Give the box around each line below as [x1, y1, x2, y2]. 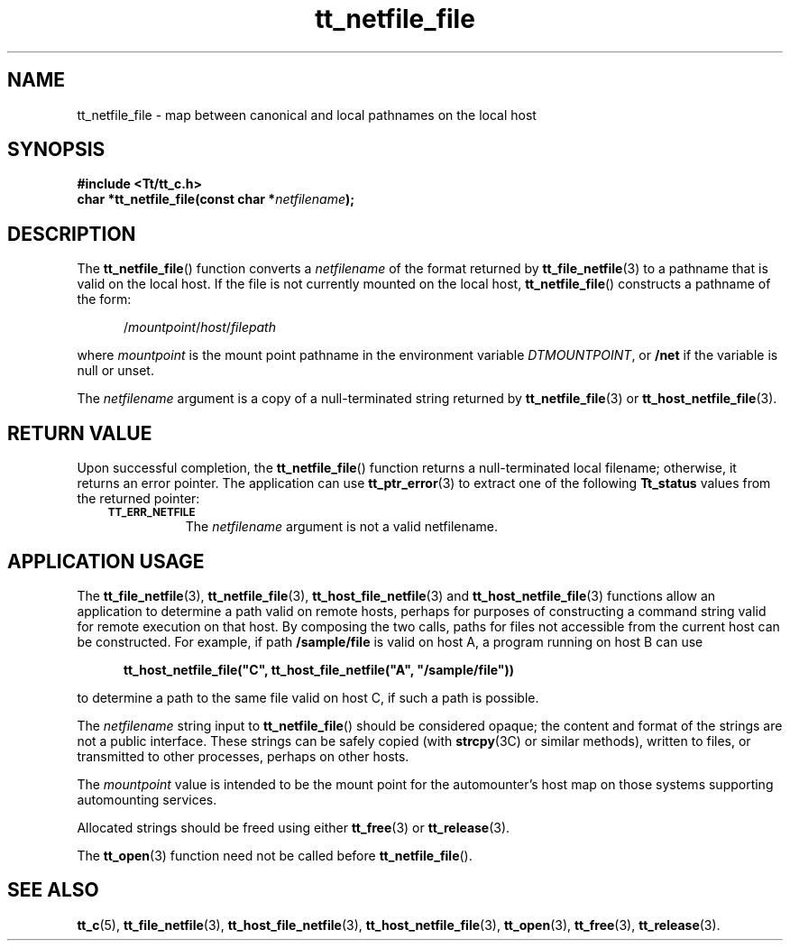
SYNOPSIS [7, 138, 106, 161]
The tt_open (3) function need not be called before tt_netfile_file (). [77, 847, 473, 863]
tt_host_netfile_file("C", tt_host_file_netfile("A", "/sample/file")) [124, 661, 515, 677]
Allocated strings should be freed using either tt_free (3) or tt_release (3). [77, 819, 510, 835]
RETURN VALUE [7, 421, 152, 445]
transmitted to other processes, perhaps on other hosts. [77, 748, 409, 764]
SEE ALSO [7, 879, 99, 902]
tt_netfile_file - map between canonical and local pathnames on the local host [77, 106, 537, 123]
